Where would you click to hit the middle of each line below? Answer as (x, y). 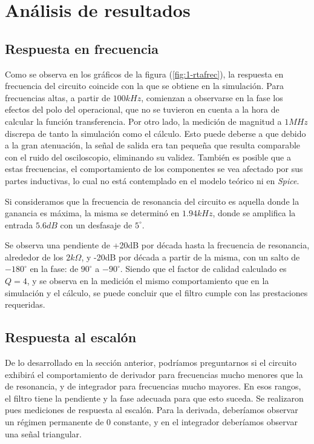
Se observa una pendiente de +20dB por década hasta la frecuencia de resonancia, (157, 245)
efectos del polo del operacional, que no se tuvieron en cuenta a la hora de (142, 109)
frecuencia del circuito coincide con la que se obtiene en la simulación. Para (144, 86)
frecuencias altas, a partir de (58, 97)
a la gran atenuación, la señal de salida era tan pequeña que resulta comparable (153, 145)
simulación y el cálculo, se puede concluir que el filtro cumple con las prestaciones (156, 292)
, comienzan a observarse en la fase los (212, 97)
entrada (19, 224)
